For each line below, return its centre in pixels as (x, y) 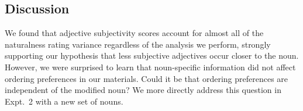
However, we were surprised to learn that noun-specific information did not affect (150, 67)
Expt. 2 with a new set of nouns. (64, 101)
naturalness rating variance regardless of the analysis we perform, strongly (138, 44)
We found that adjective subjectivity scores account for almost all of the (134, 33)
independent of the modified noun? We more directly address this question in (143, 90)
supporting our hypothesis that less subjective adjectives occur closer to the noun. (152, 55)
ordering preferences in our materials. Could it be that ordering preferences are (147, 78)
